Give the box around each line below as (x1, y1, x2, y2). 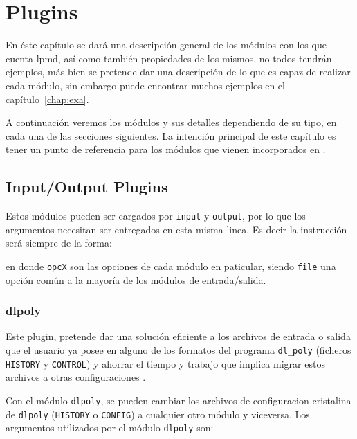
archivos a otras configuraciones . (6, 370, 146, 384)
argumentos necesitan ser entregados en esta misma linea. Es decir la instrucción (6, 222, 347, 236)
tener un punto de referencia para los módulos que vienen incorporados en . (6, 142, 326, 156)
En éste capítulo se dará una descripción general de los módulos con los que (6, 37, 327, 52)
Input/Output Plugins (6, 176, 168, 197)
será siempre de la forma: (6, 235, 112, 250)
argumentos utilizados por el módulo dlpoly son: (6, 420, 214, 435)
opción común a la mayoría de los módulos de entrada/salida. (6, 272, 266, 287)
